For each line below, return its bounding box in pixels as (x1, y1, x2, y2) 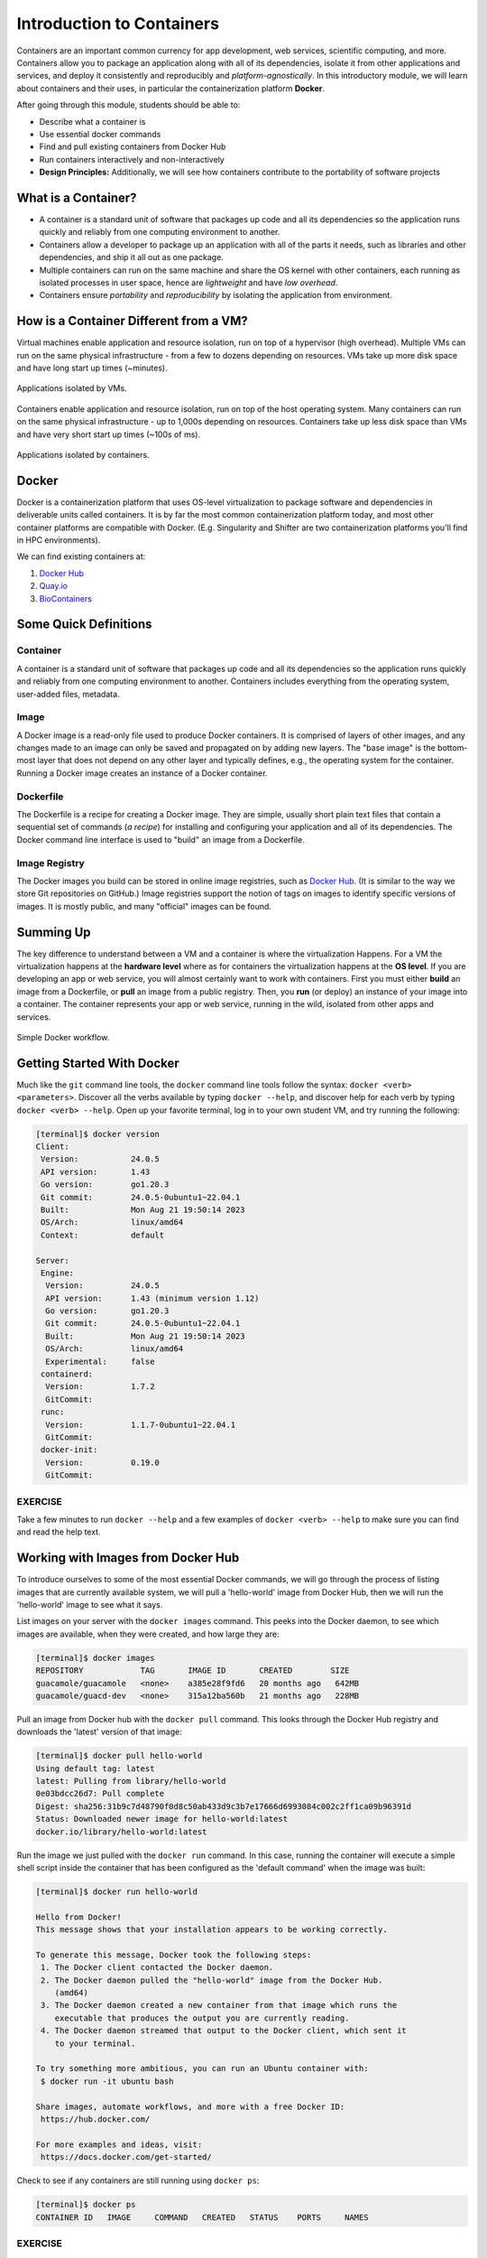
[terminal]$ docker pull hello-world (35, 1750, 203, 1761)
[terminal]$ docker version (35, 1129, 160, 1139)
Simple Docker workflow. (16, 1031, 110, 1042)
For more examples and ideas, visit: (35, 2139, 203, 2150)
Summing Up (16, 924, 91, 939)
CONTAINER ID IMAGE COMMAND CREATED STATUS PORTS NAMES (35, 2212, 369, 2222)
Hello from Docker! (35, 1911, 122, 1922)
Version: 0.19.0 (45, 1457, 160, 1468)
